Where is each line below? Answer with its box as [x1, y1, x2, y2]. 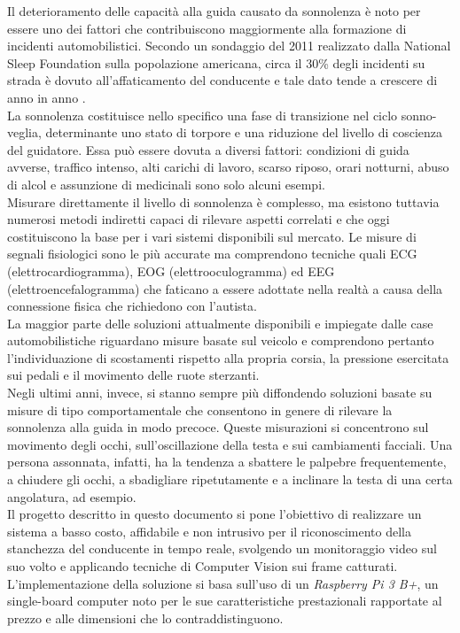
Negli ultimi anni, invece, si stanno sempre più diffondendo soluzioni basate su [7, 383, 433, 402]
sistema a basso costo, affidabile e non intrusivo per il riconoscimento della [7, 521, 412, 540]
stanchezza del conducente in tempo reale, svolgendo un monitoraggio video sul [7, 539, 437, 558]
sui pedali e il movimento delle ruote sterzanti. [7, 366, 260, 384]
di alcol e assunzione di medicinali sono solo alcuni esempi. [7, 174, 325, 193]
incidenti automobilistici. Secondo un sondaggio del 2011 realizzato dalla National [7, 36, 451, 55]
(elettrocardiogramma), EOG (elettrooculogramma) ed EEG [7, 261, 335, 280]
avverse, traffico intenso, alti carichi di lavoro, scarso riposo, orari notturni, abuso [7, 158, 449, 176]
